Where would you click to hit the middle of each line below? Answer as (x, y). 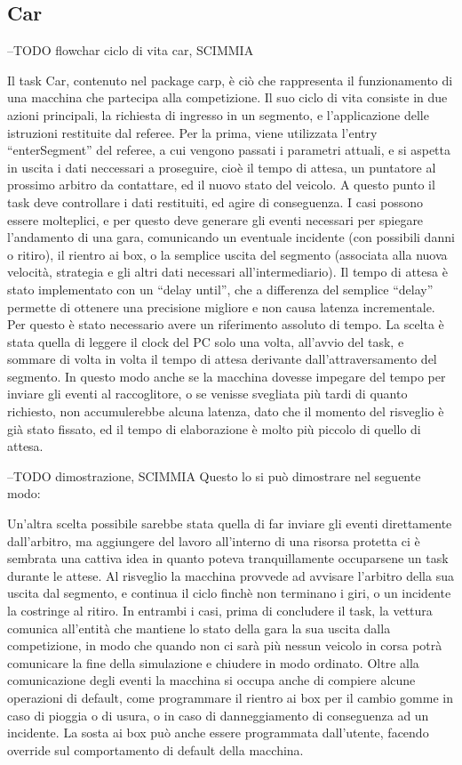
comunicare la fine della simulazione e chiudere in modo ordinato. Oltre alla (213, 662)
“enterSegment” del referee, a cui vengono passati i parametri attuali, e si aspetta (229, 150)
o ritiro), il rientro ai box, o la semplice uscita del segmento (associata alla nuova (227, 254)
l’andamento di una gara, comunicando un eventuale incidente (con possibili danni (231, 237)
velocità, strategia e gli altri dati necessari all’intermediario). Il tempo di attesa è (227, 272)
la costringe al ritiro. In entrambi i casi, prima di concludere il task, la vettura (220, 611)
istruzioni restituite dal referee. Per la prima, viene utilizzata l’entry (192, 132)
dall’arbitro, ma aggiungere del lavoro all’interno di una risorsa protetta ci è (214, 540)
